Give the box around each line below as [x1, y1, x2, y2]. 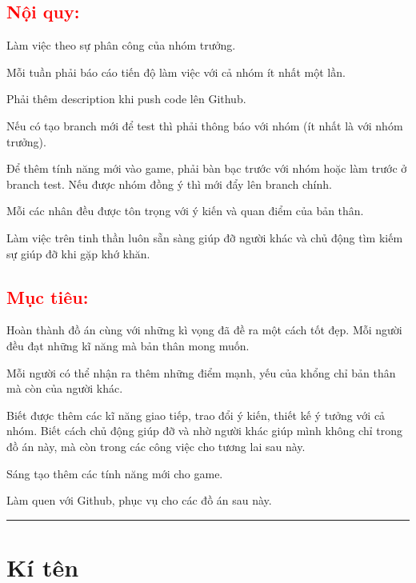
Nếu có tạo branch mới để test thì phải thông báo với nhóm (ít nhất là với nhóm [6, 117, 403, 134]
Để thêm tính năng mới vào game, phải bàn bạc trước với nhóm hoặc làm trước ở [6, 160, 407, 177]
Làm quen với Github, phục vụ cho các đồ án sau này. [6, 492, 272, 509]
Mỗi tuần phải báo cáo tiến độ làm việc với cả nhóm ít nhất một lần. [6, 63, 346, 80]
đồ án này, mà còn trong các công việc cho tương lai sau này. [6, 437, 306, 454]
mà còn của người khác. [6, 380, 123, 397]
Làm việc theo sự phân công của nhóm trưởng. [6, 37, 236, 54]
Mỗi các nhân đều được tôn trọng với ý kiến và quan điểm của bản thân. [6, 202, 364, 219]
